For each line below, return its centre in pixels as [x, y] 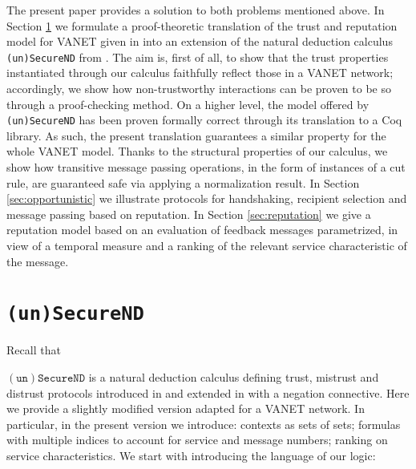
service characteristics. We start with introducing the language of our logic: [191, 456]
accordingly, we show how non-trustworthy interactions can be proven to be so [199, 89]
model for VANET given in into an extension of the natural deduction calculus [200, 41]
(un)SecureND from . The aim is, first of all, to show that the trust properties [198, 57]
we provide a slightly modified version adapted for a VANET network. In [186, 408]
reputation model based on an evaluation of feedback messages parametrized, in [202, 230]
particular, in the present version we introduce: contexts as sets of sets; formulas [204, 424]
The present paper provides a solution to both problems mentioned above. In [196, 10]
